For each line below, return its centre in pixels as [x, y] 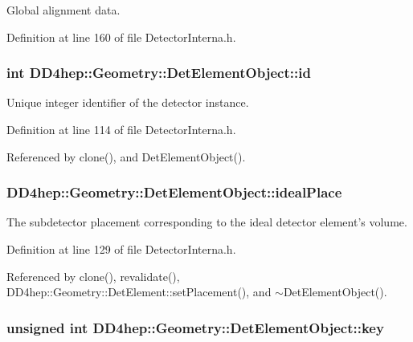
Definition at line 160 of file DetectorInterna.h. [121, 37]
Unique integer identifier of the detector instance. [128, 102]
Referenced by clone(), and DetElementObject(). [126, 156]
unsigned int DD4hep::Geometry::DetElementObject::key [195, 327]
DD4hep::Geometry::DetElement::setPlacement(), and [139, 292]
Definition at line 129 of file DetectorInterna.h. [121, 249]
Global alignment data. [63, 10]
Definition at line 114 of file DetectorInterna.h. [121, 129]
